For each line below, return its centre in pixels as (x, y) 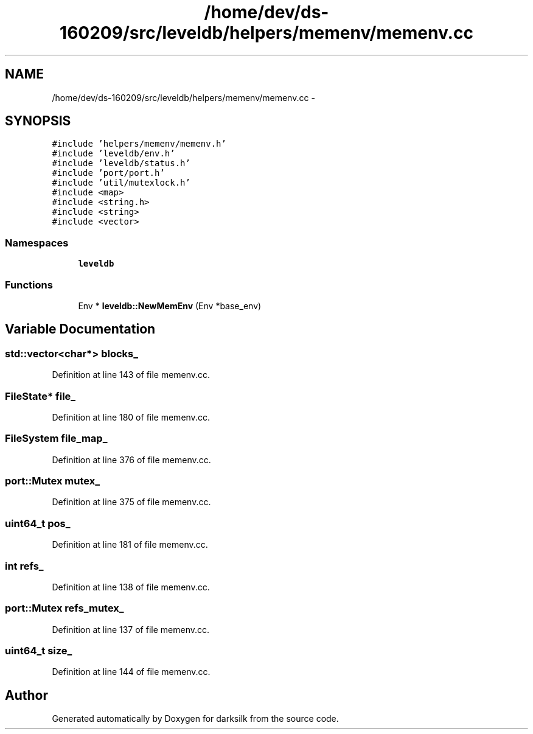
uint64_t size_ (39, 651)
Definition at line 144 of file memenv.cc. (131, 672)
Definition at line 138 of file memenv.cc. (131, 587)
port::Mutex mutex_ (52, 481)
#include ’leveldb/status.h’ (121, 163)
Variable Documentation (80, 329)
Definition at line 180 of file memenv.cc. (131, 417)
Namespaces (37, 243)
